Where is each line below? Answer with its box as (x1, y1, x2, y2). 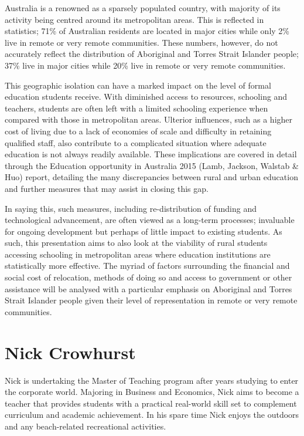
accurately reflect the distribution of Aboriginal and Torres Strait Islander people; (5, 48, 299, 60)
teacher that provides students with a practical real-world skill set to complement (5, 397, 297, 409)
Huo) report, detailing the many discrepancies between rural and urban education (5, 171, 298, 183)
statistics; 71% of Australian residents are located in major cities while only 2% (5, 25, 289, 37)
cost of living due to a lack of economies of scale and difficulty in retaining (5, 124, 272, 137)
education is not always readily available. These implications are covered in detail (5, 148, 297, 160)
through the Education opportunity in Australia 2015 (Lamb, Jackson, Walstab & (5, 159, 299, 171)
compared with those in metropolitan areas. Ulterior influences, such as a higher (5, 113, 293, 126)
